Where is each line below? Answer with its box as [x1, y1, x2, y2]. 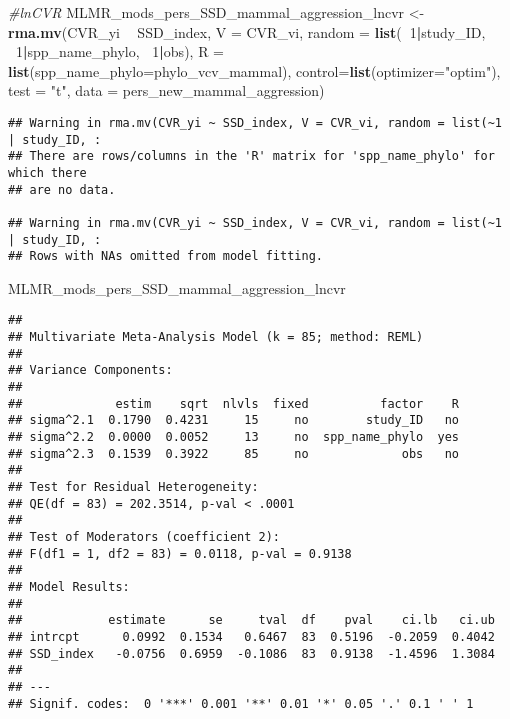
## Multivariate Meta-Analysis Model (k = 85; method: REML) [8, 330, 424, 345]
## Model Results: [8, 579, 130, 594]
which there [8, 165, 87, 180]
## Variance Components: [8, 363, 173, 378]
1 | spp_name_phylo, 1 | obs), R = [16, 41, 224, 62]
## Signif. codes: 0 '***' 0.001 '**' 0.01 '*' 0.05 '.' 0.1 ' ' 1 [8, 696, 474, 711]
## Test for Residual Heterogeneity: [8, 480, 259, 495]
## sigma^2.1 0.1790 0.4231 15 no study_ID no [8, 413, 460, 428]
